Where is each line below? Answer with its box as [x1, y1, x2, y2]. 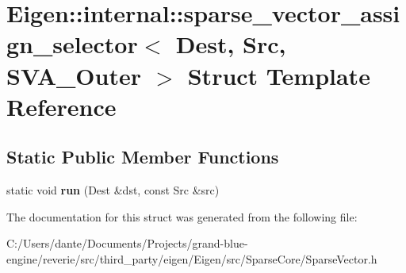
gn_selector [6, 28, 138, 60]
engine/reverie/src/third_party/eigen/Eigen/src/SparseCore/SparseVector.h [6, 250, 377, 267]
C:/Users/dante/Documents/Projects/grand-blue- [6, 235, 248, 252]
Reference [6, 90, 117, 122]
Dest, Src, [175, 28, 286, 60]
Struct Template [187, 59, 370, 91]
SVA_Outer [6, 59, 141, 91]
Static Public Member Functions [6, 144, 279, 169]
